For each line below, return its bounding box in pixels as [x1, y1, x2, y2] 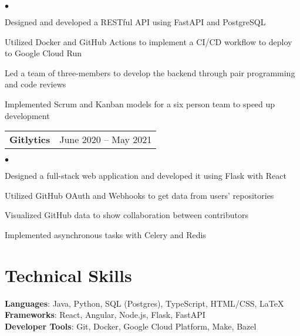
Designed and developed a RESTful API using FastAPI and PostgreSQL [5, 16, 266, 28]
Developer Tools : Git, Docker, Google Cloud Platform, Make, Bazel [5, 320, 257, 332]
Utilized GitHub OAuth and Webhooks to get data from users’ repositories [5, 189, 274, 201]
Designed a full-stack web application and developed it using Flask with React [5, 169, 287, 182]
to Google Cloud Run [5, 47, 82, 59]
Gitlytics [9, 133, 50, 147]
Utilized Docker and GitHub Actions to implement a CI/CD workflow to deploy [5, 35, 292, 47]
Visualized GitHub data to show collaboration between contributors [5, 209, 249, 221]
